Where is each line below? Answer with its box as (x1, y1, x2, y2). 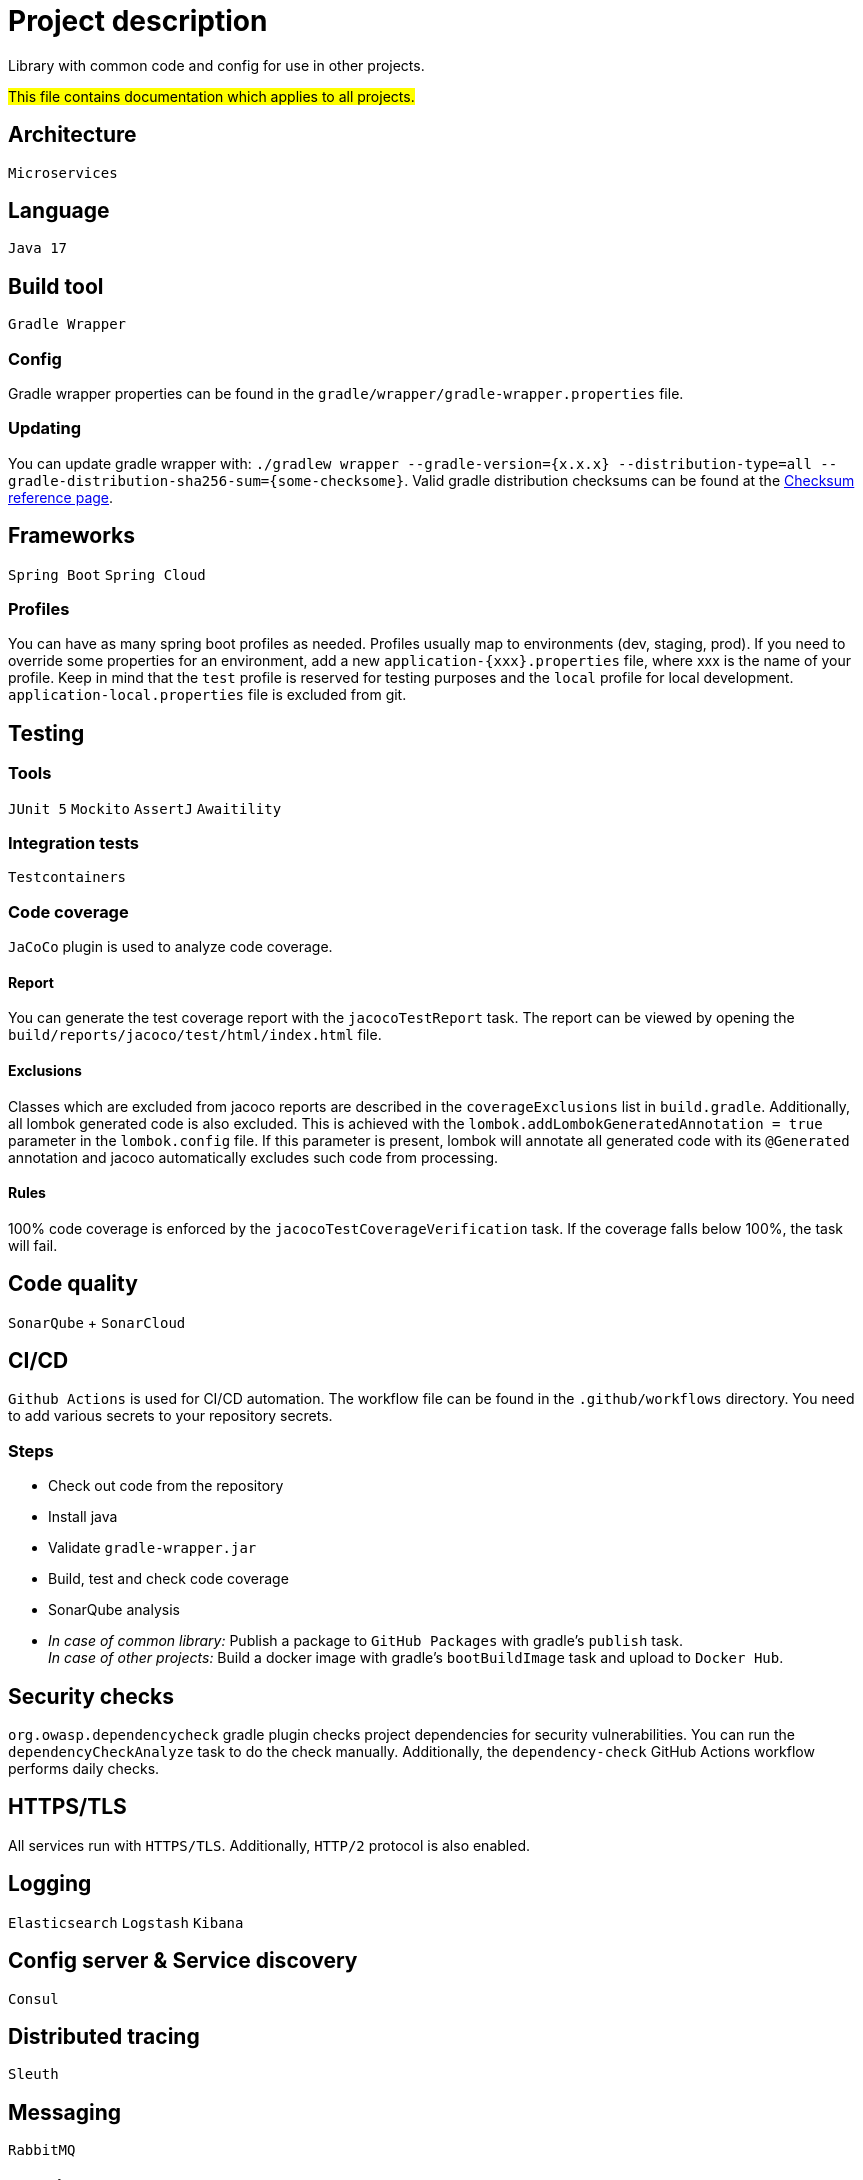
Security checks (8, 1683, 175, 1709)
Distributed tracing (8, 2023, 200, 2049)
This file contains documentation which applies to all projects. (8, 87, 415, 105)
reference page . (8, 488, 114, 506)
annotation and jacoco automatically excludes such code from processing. (8, 1148, 499, 1166)
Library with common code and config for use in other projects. (8, 56, 425, 74)
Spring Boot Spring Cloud (8, 566, 206, 583)
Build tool (8, 273, 104, 299)
